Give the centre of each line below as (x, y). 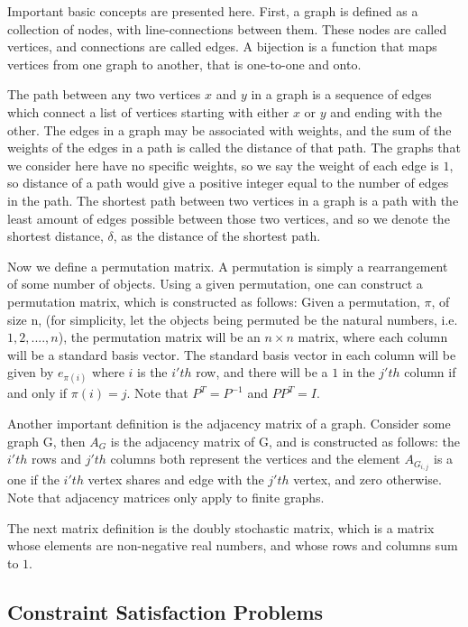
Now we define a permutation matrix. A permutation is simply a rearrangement (228, 266)
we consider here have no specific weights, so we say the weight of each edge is (223, 165)
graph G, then (46, 441)
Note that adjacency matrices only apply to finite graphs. (166, 497)
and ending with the (386, 111)
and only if (37, 393)
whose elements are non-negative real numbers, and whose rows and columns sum (233, 545)
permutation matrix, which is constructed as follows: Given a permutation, (214, 301)
